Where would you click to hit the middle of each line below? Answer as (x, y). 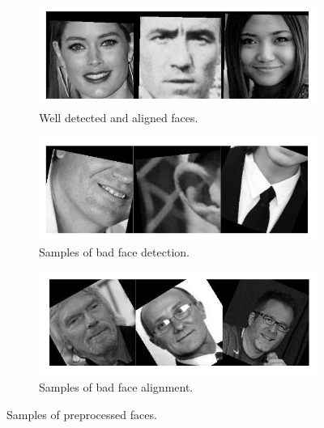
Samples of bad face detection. (114, 251)
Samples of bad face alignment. (116, 387)
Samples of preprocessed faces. (82, 414)
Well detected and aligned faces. (119, 118)
